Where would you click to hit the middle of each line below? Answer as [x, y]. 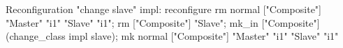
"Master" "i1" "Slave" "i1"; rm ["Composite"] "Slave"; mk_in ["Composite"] [163, 22]
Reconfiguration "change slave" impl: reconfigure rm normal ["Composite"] [163, 9]
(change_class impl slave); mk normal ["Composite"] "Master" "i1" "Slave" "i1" [172, 36]
